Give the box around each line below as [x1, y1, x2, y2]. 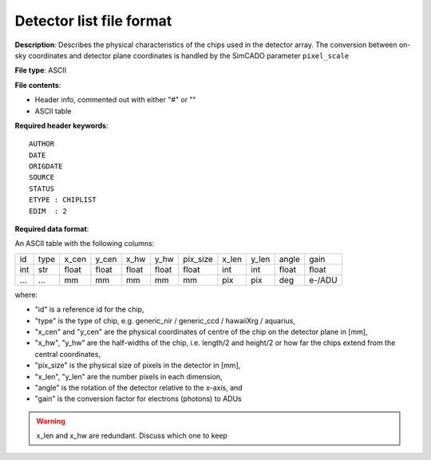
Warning [36, 416, 65, 426]
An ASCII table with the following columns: [14, 239, 155, 248]
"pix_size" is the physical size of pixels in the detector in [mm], [34, 360, 241, 371]
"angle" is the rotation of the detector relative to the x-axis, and [34, 383, 243, 392]
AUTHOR [29, 140, 55, 149]
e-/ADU [308, 274, 338, 285]
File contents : [14, 80, 61, 89]
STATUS [29, 184, 55, 193]
